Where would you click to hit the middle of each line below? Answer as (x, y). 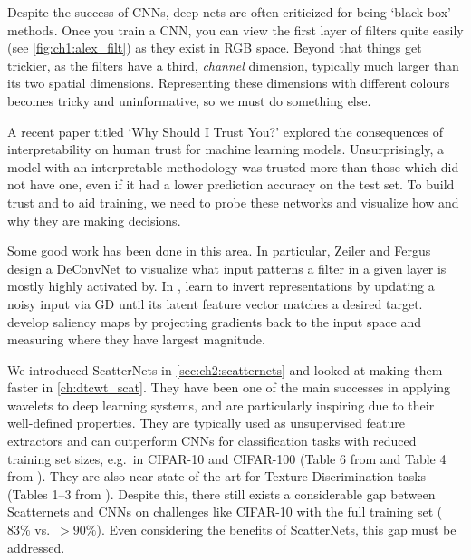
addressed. (36, 547)
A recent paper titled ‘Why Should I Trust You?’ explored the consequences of (226, 131)
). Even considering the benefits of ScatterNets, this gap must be (276, 530)
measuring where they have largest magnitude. (136, 339)
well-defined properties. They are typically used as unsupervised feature (206, 423)
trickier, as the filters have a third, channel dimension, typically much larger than (233, 65)
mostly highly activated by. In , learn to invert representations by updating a (221, 286)
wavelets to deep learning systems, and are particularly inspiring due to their (221, 405)
